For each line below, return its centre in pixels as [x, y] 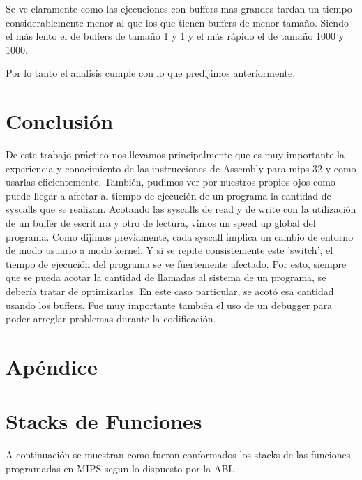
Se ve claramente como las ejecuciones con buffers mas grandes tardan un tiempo [179, 8]
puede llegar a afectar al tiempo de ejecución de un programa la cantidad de [168, 195]
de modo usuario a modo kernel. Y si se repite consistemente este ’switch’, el [169, 250]
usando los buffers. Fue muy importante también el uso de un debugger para [169, 305]
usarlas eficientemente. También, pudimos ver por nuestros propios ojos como [171, 182]
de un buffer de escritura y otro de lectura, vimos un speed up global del [161, 223]
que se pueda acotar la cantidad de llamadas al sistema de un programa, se [166, 277]
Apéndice [52, 366]
